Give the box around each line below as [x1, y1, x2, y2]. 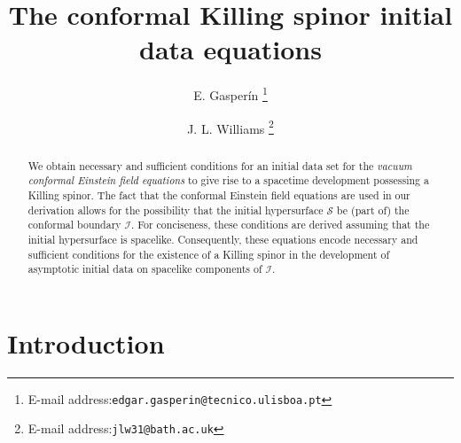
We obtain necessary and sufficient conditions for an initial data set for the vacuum [27, 158, 412, 173]
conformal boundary [27, 217, 121, 232]
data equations [139, 31, 322, 67]
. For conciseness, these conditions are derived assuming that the [130, 217, 430, 232]
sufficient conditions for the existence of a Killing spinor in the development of [27, 246, 390, 261]
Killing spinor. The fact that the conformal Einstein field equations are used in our [27, 187, 410, 202]
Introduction [7, 324, 165, 361]
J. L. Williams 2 [187, 116, 274, 137]
